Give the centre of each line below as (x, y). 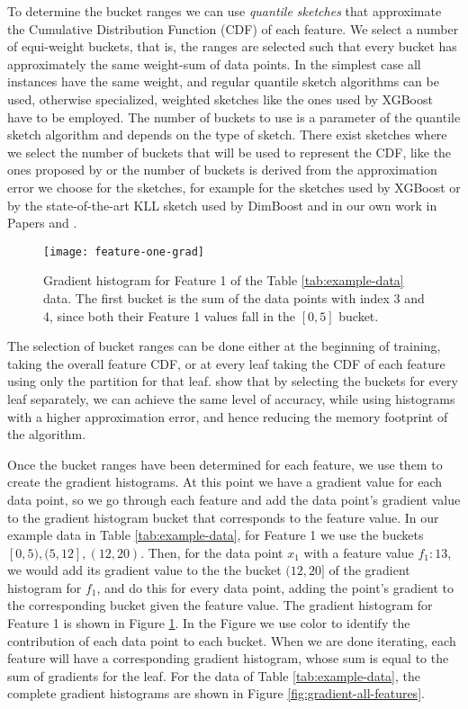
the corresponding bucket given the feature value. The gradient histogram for (220, 605)
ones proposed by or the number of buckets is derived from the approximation (222, 170)
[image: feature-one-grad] (124, 251)
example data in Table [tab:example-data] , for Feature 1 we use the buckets (216, 535)
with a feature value (359, 552)
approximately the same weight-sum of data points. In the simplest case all (214, 63)
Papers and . (42, 223)
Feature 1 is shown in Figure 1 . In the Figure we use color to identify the (209, 623)
